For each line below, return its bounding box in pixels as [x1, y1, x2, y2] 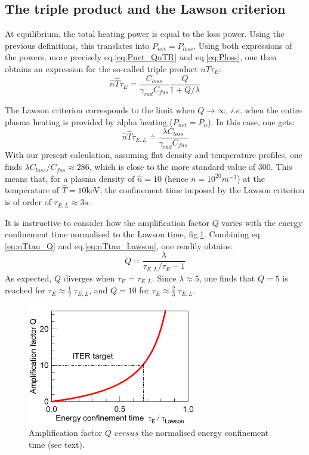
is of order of [5, 196, 51, 208]
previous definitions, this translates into [5, 39, 150, 51]
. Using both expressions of [193, 39, 292, 51]
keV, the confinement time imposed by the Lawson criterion [86, 184, 305, 196]
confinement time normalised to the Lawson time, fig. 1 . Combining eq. [5, 228, 262, 240]
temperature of [5, 184, 60, 196]
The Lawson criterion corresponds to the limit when [5, 104, 195, 116]
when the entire [245, 104, 302, 116]
